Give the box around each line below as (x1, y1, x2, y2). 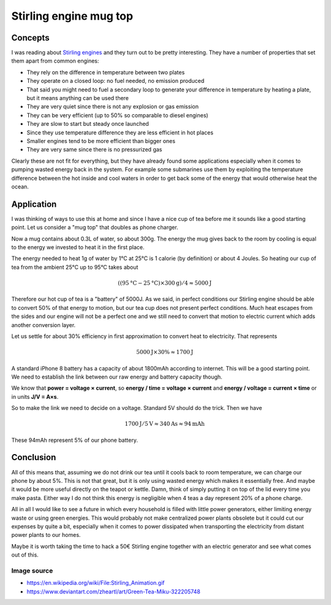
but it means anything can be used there (26, 94, 129, 102)
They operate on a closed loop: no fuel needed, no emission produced (26, 77, 205, 85)
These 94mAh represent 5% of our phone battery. (11, 436, 138, 444)
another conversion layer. (11, 321, 76, 328)
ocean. (11, 183, 29, 190)
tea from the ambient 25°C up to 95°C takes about (11, 263, 139, 271)
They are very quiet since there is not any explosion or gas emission (26, 103, 199, 110)
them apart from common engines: (11, 57, 99, 64)
